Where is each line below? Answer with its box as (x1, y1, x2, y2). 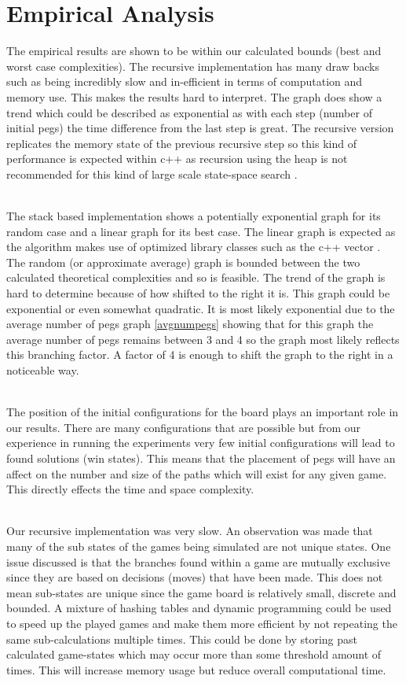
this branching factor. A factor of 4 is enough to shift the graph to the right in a (6, 346, 393, 363)
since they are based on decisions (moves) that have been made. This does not (6, 569, 383, 585)
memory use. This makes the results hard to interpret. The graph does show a (6, 88, 382, 105)
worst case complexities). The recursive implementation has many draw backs (6, 57, 379, 74)
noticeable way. (6, 362, 79, 378)
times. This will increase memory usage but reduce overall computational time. (6, 661, 386, 677)
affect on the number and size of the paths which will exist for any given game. (6, 465, 387, 482)
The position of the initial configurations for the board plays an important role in (6, 404, 399, 420)
